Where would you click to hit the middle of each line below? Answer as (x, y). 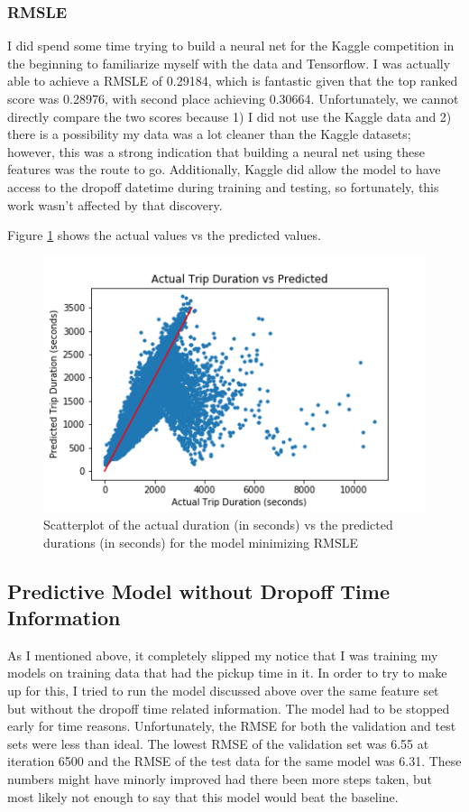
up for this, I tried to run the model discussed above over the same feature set (223, 690)
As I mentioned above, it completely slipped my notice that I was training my (223, 655)
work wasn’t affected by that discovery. (115, 204)
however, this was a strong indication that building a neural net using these (216, 151)
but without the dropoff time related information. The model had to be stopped (229, 708)
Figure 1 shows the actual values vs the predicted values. (164, 235)
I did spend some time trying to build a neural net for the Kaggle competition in (231, 46)
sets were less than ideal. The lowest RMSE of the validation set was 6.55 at (218, 743)
